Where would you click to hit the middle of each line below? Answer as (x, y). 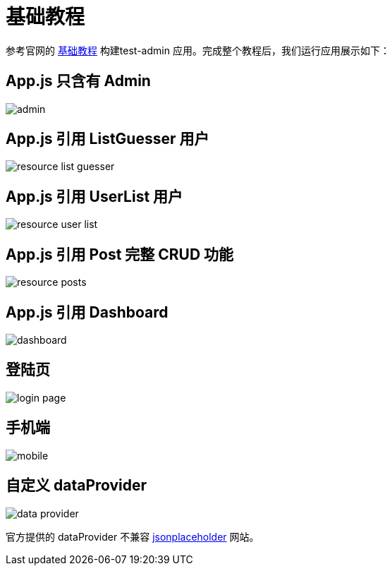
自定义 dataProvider (76, 486)
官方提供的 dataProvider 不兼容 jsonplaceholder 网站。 (133, 536)
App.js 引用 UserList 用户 (94, 196)
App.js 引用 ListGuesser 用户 (108, 139)
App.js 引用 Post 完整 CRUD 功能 (120, 254)
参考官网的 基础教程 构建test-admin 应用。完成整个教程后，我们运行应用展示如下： (198, 50)
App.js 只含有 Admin (78, 81)
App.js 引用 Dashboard (87, 312)
